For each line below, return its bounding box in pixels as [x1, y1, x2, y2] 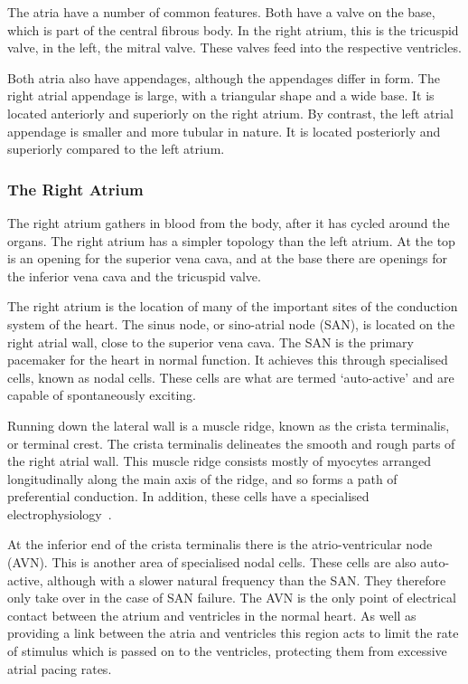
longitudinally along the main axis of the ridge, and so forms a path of [7, 469, 398, 488]
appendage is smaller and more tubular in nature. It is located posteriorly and [7, 121, 441, 140]
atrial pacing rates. [7, 659, 112, 678]
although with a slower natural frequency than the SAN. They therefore [47, 570, 446, 589]
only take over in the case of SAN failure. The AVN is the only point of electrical [7, 588, 456, 607]
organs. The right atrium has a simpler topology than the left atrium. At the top [7, 231, 455, 250]
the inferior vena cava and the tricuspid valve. [7, 266, 261, 285]
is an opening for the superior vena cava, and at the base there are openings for [7, 249, 448, 268]
